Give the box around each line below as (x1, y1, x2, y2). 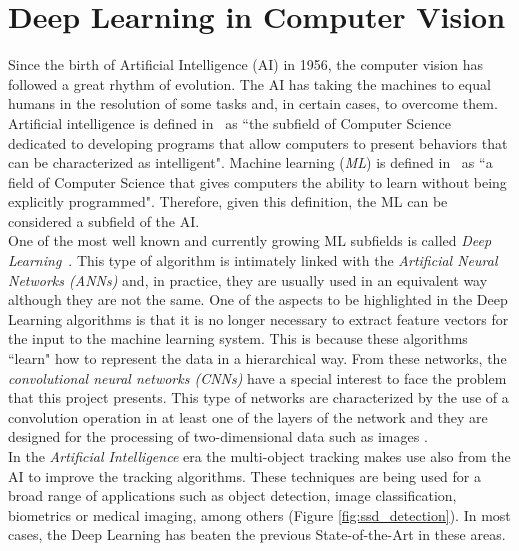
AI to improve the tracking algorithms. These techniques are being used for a (8, 465, 481, 486)
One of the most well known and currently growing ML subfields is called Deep (8, 230, 492, 251)
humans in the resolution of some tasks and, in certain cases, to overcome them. (8, 93, 498, 114)
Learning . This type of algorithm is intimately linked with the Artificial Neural (8, 250, 498, 271)
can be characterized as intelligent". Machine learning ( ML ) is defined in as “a (8, 152, 493, 173)
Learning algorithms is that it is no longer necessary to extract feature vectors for (8, 308, 509, 329)
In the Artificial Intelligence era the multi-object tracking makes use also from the (8, 446, 511, 466)
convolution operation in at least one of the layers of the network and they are (8, 406, 488, 427)
